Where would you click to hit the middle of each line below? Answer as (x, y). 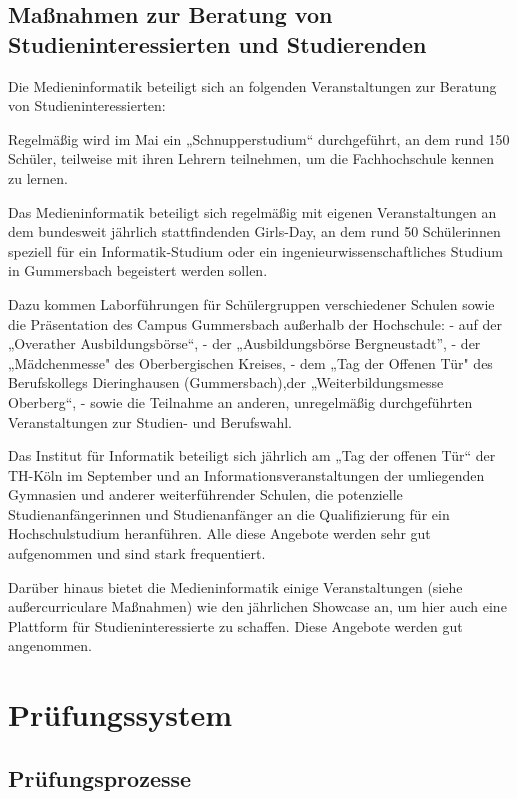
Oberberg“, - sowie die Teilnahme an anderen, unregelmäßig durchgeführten (240, 401)
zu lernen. (38, 177)
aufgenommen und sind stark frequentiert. (137, 553)
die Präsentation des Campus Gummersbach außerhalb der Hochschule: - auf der (255, 323)
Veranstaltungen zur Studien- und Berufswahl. (150, 421)
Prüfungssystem (120, 714)
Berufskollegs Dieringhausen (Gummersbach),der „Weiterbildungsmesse (226, 382)
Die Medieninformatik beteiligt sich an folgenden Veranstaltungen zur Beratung (252, 85)
